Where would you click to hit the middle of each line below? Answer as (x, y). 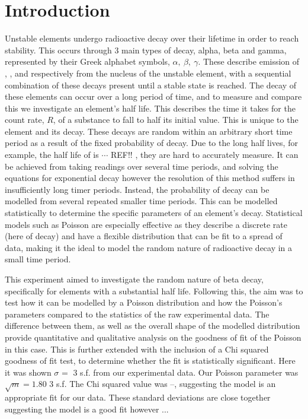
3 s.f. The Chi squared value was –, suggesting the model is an (163, 384)
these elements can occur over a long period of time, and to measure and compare (153, 96)
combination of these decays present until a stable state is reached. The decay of (151, 85)
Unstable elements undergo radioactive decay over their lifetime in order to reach (152, 38)
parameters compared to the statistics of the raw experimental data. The (137, 314)
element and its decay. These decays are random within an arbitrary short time (149, 131)
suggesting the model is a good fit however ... (87, 409)
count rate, (25, 120)
